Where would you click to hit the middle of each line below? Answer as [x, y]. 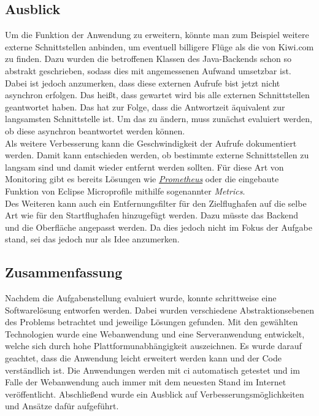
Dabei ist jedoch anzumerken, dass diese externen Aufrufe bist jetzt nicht [143, 83]
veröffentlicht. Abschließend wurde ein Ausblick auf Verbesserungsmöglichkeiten [155, 394]
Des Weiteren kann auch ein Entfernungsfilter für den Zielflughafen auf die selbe [156, 203]
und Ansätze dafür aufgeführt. [62, 406]
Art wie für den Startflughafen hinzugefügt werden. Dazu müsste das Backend [152, 215]
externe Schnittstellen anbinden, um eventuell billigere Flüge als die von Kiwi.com [159, 46]
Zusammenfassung [64, 272]
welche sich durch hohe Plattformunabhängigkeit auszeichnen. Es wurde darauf [153, 346]
